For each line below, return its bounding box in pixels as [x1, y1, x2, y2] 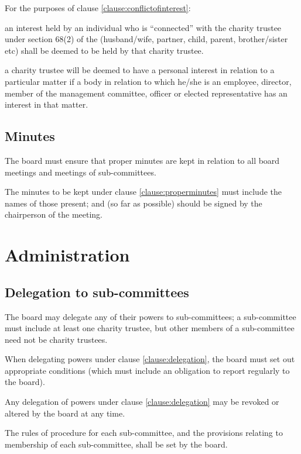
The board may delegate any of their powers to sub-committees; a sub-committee [5, 310, 296, 322]
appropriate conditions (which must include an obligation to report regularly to [5, 364, 290, 376]
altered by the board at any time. [5, 407, 125, 419]
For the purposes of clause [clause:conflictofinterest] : [5, 2, 191, 13]
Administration [5, 243, 130, 267]
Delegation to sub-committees [5, 283, 189, 301]
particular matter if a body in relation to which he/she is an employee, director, [5, 75, 292, 87]
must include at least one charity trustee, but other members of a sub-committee [5, 322, 295, 334]
